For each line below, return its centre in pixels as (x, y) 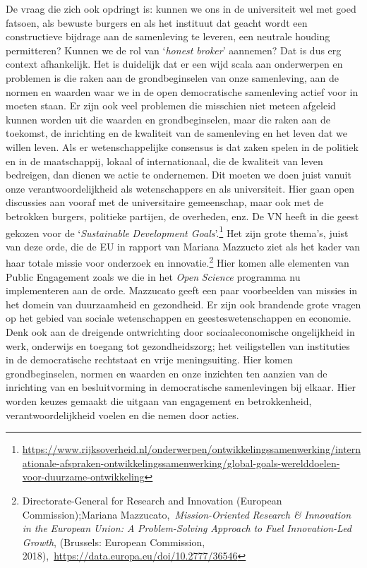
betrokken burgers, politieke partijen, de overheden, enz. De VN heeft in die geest (182, 216)
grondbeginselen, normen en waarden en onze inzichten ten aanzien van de (167, 373)
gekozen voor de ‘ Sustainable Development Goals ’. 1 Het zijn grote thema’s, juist (177, 231)
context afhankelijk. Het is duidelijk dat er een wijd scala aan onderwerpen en (174, 64)
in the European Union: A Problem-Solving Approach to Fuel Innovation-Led (187, 528)
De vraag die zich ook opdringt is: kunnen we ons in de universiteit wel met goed (181, 8)
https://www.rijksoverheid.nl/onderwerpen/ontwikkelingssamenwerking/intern (192, 449)
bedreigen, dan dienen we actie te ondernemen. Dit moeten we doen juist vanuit (179, 175)
